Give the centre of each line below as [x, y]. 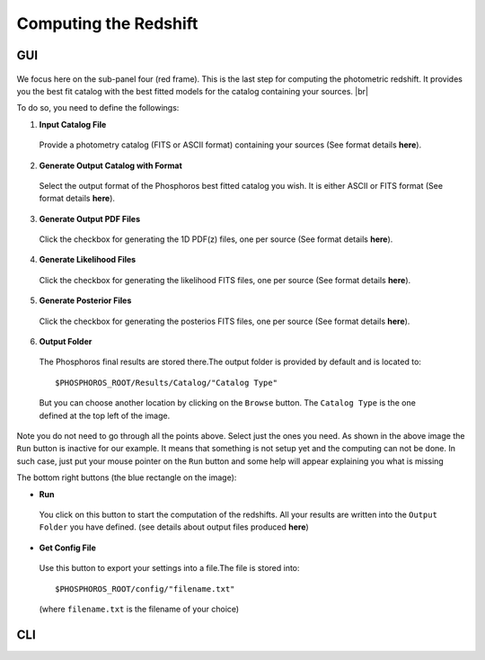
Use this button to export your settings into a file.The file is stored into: [169, 568]
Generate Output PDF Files [90, 219]
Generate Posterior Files [85, 300]
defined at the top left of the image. [105, 415]
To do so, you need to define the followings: [98, 108]
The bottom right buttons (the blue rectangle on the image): [127, 477]
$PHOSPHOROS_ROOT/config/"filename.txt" [145, 589]
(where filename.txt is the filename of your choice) [139, 609]
